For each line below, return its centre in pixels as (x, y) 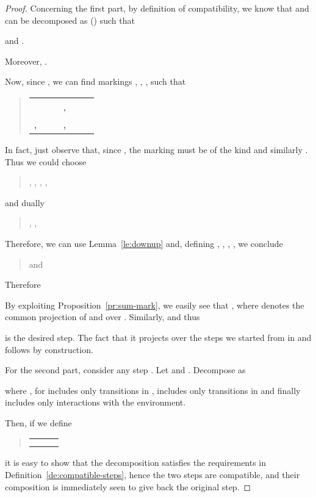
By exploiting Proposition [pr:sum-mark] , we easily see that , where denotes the (155, 305)
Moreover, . (26, 61)
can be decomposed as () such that (70, 20)
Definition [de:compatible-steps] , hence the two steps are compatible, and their (153, 475)
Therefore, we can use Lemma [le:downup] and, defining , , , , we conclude (144, 243)
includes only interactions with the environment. (95, 402)
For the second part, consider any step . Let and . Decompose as (125, 370)
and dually (25, 202)
